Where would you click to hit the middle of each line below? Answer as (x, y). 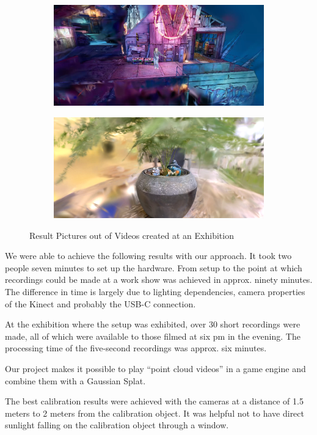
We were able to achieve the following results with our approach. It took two (148, 256)
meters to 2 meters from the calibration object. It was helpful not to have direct (155, 413)
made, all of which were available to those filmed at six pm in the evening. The (153, 336)
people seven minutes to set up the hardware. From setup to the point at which (154, 267)
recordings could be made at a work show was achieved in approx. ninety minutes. (159, 280)
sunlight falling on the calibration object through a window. (117, 425)
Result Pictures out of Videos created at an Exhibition (132, 235)
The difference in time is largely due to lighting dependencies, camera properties (155, 291)
